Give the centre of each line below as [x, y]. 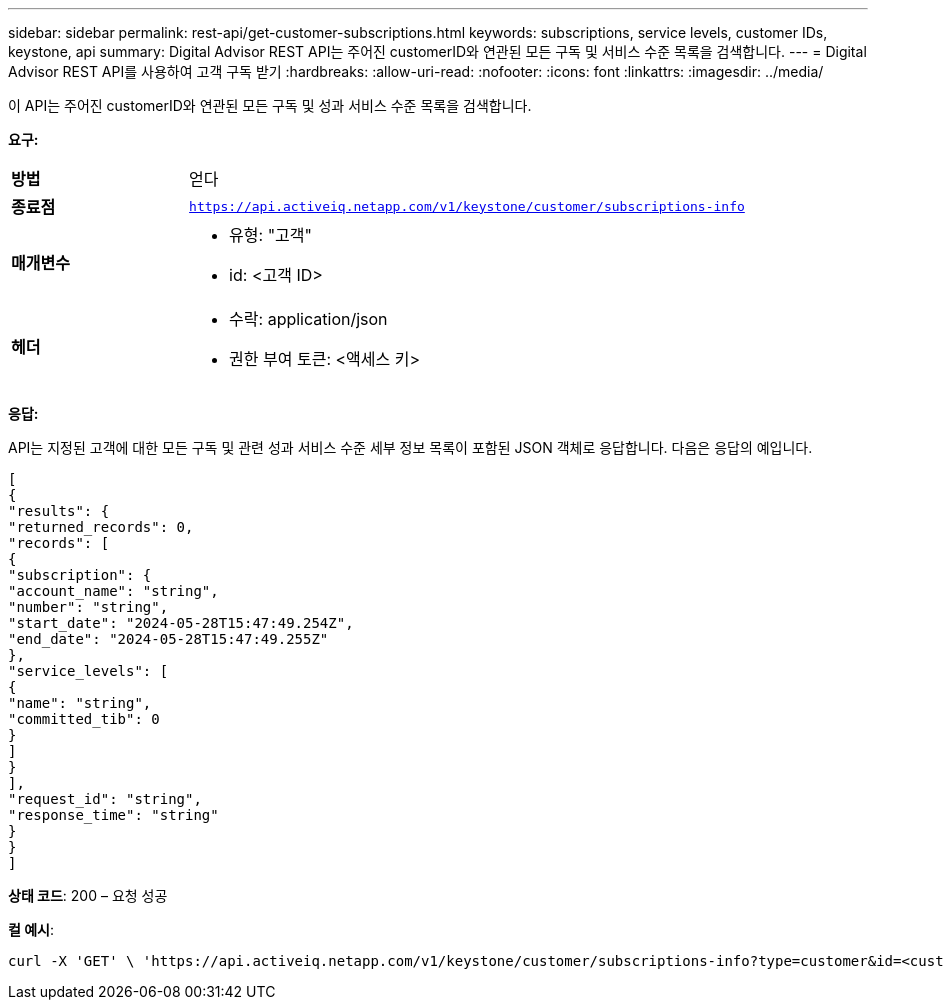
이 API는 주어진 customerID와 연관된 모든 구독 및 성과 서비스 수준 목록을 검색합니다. [270, 105]
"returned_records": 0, [101, 527]
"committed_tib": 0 [84, 719]
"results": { [59, 511]
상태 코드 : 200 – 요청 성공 [88, 895]
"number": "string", [88, 607]
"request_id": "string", [105, 799]
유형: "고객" [271, 235]
